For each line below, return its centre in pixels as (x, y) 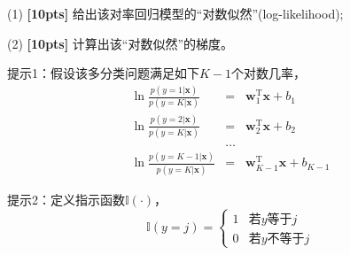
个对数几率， (269, 73)
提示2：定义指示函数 (66, 199)
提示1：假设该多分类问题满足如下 (103, 73)
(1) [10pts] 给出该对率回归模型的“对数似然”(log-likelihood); (175, 13)
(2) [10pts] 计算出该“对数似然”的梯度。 (121, 43)
